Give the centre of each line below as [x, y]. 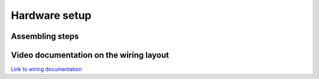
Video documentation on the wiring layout [90, 55]
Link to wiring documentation [46, 69]
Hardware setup [51, 15]
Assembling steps [45, 36]
